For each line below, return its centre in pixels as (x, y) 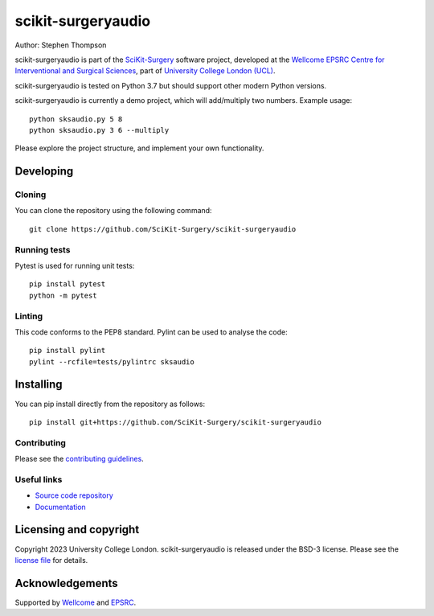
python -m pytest (63, 295)
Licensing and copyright (77, 530)
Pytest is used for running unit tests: (75, 265)
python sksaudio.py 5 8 (76, 119)
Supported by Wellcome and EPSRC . (76, 602)
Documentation (60, 507)
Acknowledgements (66, 583)
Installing (39, 385)
